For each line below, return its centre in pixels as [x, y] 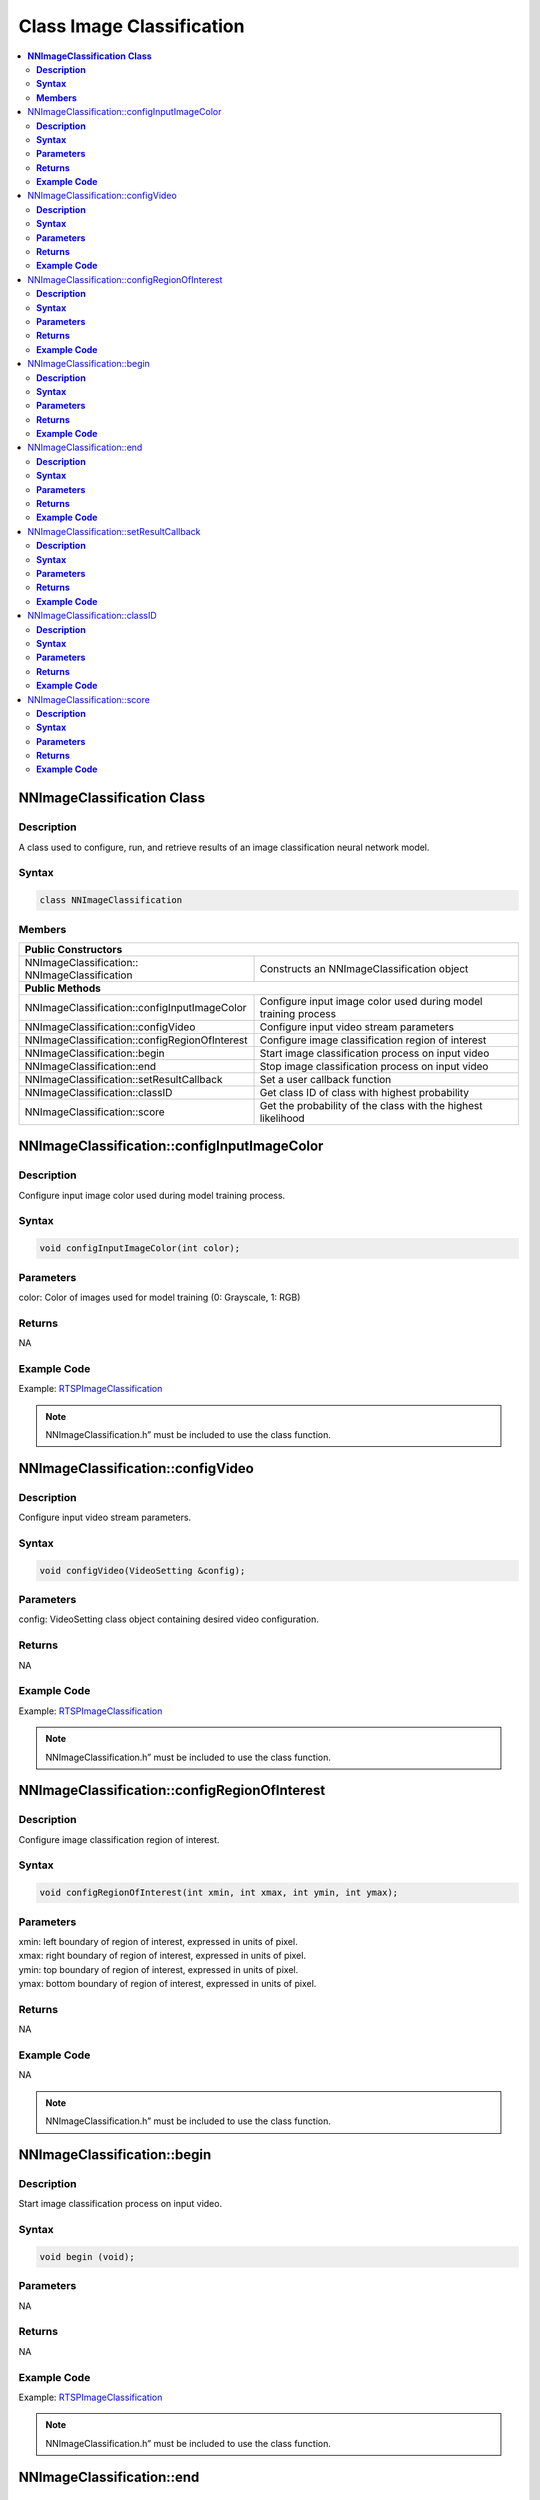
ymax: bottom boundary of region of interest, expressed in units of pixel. [167, 1984]
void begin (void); [87, 2256]
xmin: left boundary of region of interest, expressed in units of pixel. [158, 1941]
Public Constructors [73, 949]
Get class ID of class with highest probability [364, 1092]
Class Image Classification [131, 26]
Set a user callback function [325, 1079]
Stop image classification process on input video [374, 1066]
